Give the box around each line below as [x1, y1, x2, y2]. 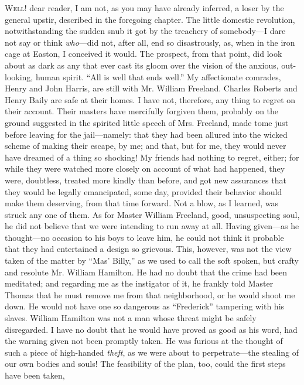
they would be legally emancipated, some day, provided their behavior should [5, 185, 282, 197]
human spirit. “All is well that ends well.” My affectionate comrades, [35, 70, 281, 83]
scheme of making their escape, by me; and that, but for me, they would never [5, 139, 286, 152]
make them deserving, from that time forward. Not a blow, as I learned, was [5, 197, 279, 209]
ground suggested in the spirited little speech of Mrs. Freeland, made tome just [5, 116, 289, 128]
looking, [5, 70, 33, 83]
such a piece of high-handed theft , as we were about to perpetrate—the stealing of [5, 346, 299, 358]
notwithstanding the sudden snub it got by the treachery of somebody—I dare [5, 25, 286, 37]
